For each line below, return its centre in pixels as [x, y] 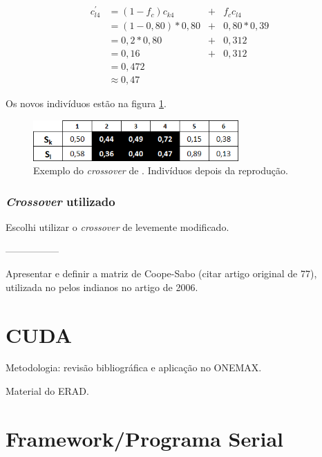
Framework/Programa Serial [144, 438]
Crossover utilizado [60, 201]
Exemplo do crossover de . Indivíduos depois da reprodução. [161, 170]
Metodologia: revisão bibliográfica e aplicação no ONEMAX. [134, 367]
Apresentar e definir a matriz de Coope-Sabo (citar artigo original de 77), [161, 273]
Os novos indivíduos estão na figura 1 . [86, 103]
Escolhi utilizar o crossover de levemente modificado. [117, 226]
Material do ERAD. [47, 391]
